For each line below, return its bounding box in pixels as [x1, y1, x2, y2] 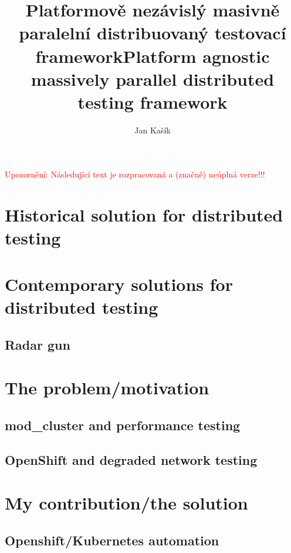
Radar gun [5, 335, 70, 353]
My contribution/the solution [5, 491, 248, 515]
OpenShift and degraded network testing [5, 450, 258, 468]
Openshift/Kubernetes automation [5, 531, 219, 549]
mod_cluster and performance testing [5, 415, 241, 434]
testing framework [77, 89, 228, 113]
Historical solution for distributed [5, 203, 283, 227]
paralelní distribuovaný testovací [19, 21, 286, 45]
